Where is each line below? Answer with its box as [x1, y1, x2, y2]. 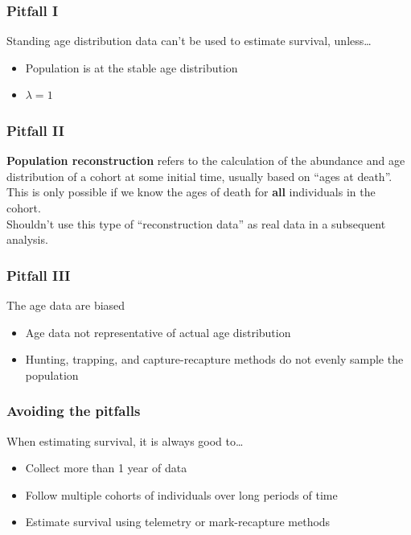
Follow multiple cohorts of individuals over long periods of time [25, 486, 338, 503]
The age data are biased [6, 297, 125, 313]
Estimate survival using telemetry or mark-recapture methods [25, 513, 331, 530]
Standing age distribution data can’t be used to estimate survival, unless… [6, 32, 372, 49]
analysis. [6, 231, 48, 248]
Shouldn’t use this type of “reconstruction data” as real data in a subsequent [6, 215, 386, 232]
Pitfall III [6, 265, 71, 285]
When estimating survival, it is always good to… [6, 432, 244, 449]
